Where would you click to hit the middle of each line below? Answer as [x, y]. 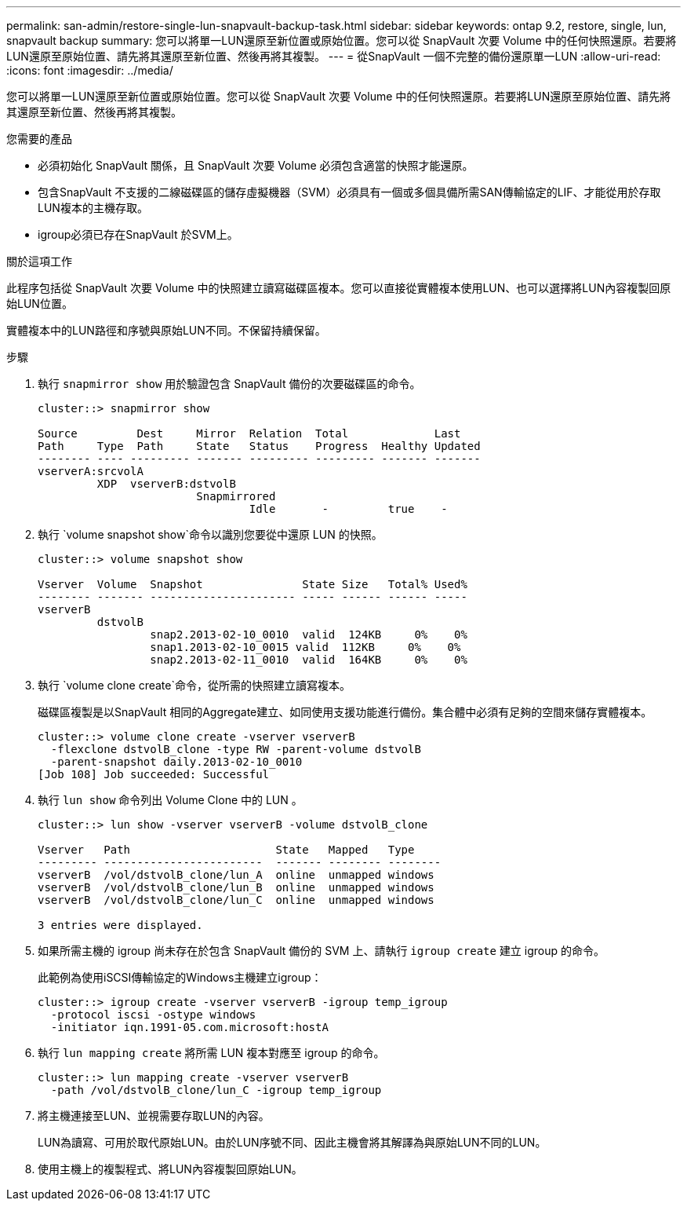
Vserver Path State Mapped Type [226, 850]
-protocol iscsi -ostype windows [153, 1015]
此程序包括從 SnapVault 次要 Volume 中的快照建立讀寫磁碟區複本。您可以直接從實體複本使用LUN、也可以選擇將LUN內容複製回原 [339, 288]
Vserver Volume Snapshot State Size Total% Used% [253, 584]
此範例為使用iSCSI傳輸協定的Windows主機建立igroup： [180, 977]
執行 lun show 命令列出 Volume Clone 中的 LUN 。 [170, 800]
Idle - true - [348, 509]
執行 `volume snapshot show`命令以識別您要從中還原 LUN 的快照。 [210, 534]
